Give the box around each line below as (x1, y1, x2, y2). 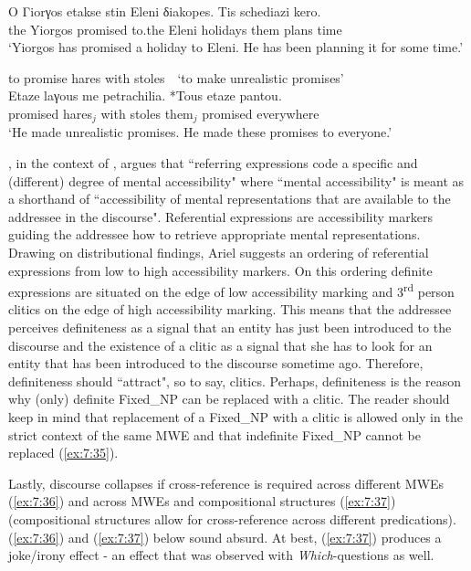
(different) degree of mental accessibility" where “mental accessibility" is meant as (8, 171, 465, 190)
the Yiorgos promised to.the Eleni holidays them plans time (8, 19, 342, 38)
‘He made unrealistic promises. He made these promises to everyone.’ (8, 122, 392, 142)
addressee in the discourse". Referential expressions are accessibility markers (8, 206, 433, 226)
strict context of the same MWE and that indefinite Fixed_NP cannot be (8, 425, 421, 444)
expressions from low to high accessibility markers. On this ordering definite (8, 260, 433, 280)
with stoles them (100, 103, 194, 122)
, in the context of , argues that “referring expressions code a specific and (8, 153, 418, 173)
